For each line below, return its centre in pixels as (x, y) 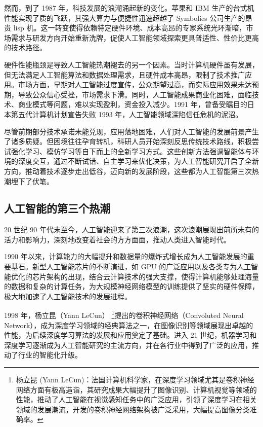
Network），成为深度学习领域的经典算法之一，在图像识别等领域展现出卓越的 (129, 325)
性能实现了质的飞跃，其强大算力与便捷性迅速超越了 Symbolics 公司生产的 (125, 17)
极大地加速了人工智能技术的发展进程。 (68, 296)
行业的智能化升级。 (50, 355)
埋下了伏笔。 (32, 181)
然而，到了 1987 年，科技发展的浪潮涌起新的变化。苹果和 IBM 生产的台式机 (129, 8)
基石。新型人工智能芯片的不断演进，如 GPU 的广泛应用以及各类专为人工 (131, 266)
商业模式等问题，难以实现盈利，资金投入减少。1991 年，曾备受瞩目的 (133, 104)
